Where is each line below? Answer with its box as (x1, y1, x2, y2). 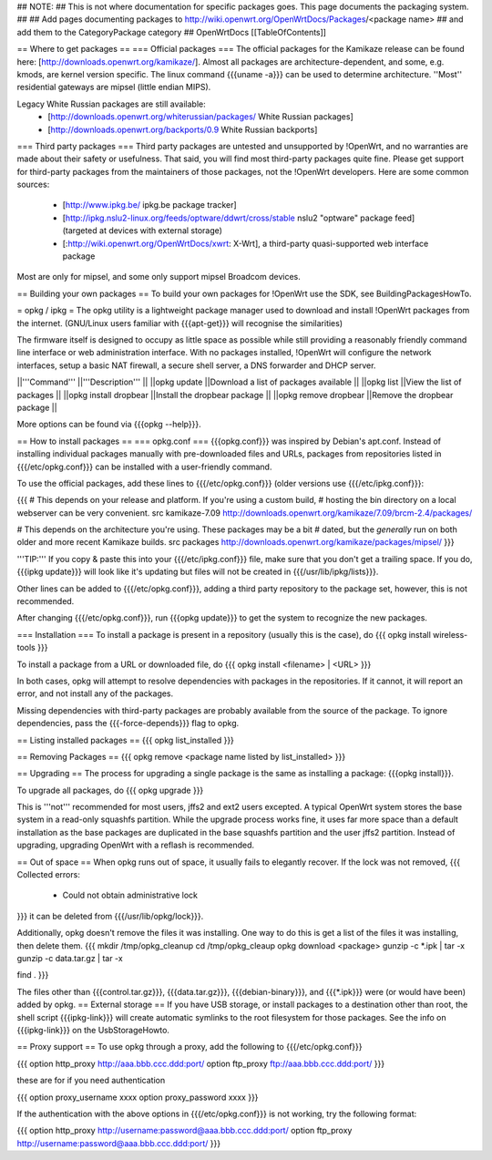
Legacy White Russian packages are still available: (16, 98, 206, 109)
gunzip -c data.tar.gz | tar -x (16, 953, 123, 963)
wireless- (433, 629, 468, 640)
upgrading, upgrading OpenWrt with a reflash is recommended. (16, 839, 255, 851)
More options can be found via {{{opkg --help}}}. (16, 419, 201, 430)
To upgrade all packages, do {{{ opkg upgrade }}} (16, 785, 204, 796)
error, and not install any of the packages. (16, 688, 174, 699)
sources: (16, 179, 50, 190)
